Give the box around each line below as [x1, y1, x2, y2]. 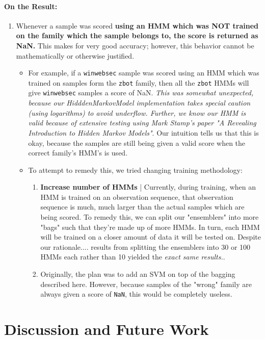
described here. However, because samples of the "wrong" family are [40, 278, 252, 289]
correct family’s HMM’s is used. [28, 147, 128, 158]
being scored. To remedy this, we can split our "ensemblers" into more [40, 212, 259, 222]
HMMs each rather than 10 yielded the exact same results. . [40, 251, 225, 262]
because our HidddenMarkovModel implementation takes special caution [28, 97, 251, 108]
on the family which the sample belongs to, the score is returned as [16, 30, 258, 41]
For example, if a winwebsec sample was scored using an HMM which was [28, 67, 259, 78]
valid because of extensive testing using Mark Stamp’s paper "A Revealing [28, 117, 256, 128]
